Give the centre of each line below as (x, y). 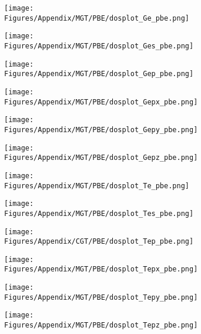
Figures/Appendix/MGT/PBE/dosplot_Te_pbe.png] (97, 186)
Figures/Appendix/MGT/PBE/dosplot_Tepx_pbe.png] (101, 269)
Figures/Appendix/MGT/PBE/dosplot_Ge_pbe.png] (97, 18)
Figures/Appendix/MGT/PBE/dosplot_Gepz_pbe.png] (101, 158)
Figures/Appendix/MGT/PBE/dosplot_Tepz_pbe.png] (101, 325)
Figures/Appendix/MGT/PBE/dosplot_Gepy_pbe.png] (101, 130)
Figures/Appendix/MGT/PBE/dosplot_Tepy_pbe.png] (101, 297)
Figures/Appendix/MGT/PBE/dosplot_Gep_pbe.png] (99, 74)
